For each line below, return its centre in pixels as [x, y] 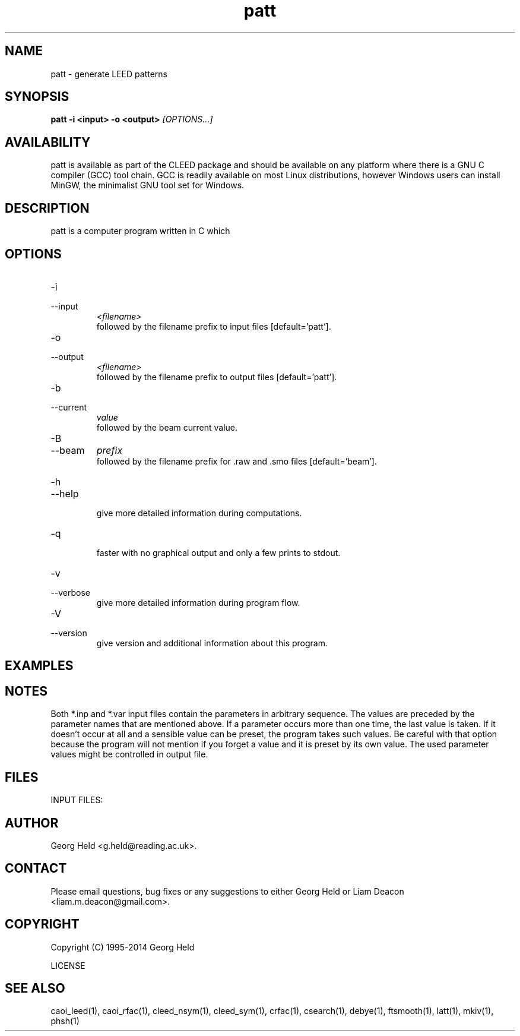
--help [65, 493]
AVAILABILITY [48, 142]
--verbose [71, 592]
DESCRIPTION [47, 208]
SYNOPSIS [37, 97]
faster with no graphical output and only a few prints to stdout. [218, 552]
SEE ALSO [35, 988]
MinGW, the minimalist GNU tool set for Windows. [148, 185]
